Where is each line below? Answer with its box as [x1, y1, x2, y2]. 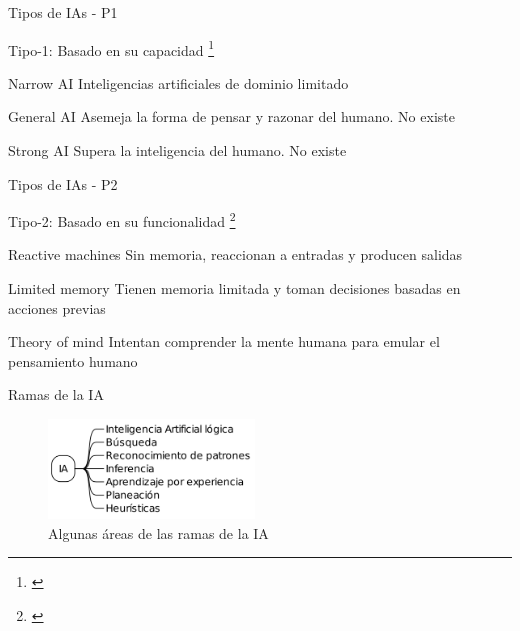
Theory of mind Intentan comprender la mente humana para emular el [8, 331, 440, 352]
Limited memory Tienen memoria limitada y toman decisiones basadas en [8, 278, 461, 299]
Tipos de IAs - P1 [8, 2, 118, 22]
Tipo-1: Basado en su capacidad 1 [8, 36, 215, 60]
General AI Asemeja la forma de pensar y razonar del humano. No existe [8, 106, 455, 127]
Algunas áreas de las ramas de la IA [48, 522, 269, 543]
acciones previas [8, 297, 106, 318]
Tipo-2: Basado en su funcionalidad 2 [8, 208, 236, 231]
